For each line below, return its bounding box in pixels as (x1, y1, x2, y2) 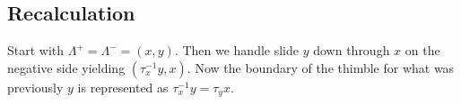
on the (404, 41, 440, 60)
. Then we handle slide (174, 41, 299, 60)
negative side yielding (7, 58, 126, 76)
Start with (7, 41, 65, 60)
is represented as (77, 77, 169, 96)
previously (7, 77, 64, 96)
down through (313, 41, 390, 60)
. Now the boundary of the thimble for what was (187, 58, 455, 76)
